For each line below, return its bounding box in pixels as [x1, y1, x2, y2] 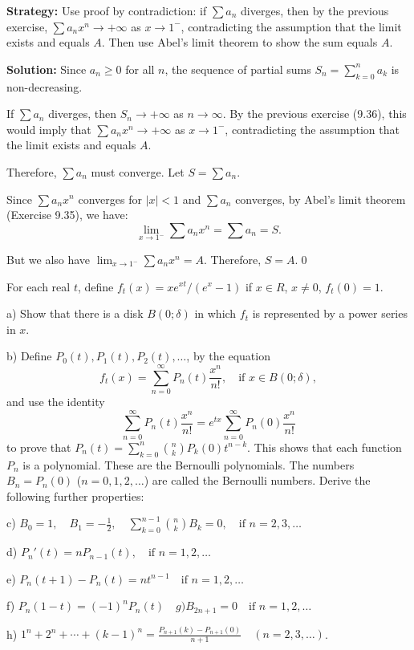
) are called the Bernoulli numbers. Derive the [144, 472, 371, 489]
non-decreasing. [6, 78, 83, 95]
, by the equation [186, 347, 270, 364]
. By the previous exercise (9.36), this [222, 105, 407, 122]
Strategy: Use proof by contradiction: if [6, 2, 207, 18]
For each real [6, 278, 71, 295]
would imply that [6, 120, 91, 137]
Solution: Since [6, 60, 87, 77]
